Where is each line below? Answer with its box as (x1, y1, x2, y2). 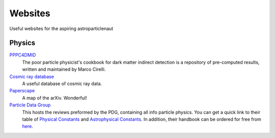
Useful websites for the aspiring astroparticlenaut (9, 25, 114, 32)
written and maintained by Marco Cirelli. (22, 66, 106, 72)
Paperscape (9, 88, 35, 94)
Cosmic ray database (9, 73, 54, 79)
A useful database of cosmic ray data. (22, 80, 102, 87)
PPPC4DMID (9, 52, 36, 58)
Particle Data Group (9, 102, 51, 108)
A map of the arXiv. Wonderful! (22, 95, 87, 101)
